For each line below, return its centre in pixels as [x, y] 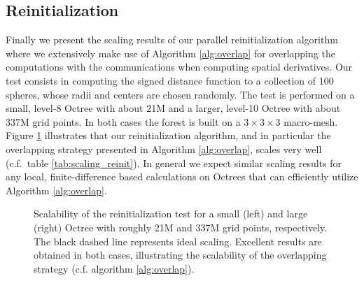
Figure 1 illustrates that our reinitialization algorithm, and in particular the [168, 135]
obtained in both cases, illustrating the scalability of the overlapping [180, 255]
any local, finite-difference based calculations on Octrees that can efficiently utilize [182, 176]
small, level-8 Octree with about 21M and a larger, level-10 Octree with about [173, 108]
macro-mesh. [311, 121]
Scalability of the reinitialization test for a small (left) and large [171, 214]
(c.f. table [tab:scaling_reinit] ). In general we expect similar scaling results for [174, 163]
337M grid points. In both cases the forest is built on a [123, 121]
